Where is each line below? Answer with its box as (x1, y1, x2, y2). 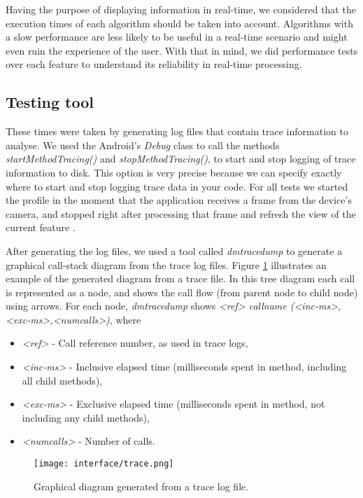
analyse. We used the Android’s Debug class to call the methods (6, 137, 280, 152)
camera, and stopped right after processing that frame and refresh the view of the (6, 206, 356, 221)
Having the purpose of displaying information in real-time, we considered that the (6, 2, 356, 16)
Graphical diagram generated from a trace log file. (34, 478, 249, 493)
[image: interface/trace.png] (34, 459, 174, 469)
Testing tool (6, 91, 94, 113)
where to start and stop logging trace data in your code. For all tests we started (6, 179, 348, 193)
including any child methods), (22, 410, 150, 424)
